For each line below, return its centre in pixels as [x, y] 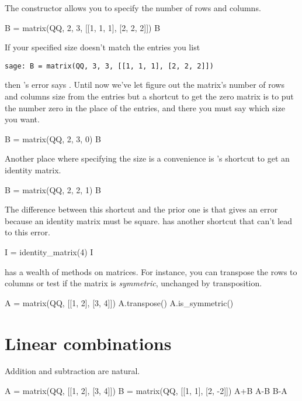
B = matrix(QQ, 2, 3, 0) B [53, 138]
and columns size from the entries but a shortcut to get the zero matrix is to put [149, 96]
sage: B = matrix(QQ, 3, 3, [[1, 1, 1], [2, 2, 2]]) [109, 66]
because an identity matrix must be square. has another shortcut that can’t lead [149, 220]
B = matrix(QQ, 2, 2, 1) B [53, 189]
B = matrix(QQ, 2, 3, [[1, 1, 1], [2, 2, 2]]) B [83, 27]
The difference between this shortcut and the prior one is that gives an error [141, 209]
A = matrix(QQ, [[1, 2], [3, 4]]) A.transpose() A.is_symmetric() [119, 302]
